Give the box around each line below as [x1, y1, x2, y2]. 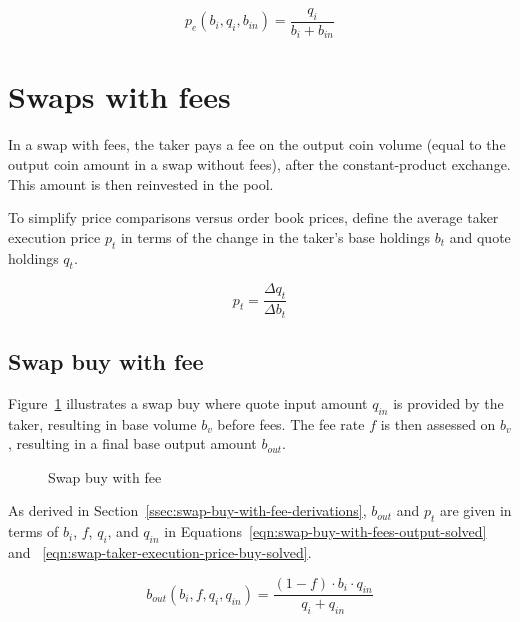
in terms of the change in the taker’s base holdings [120, 226, 431, 247]
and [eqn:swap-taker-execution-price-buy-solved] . [8, 542, 312, 563]
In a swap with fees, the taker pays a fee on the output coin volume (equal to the [8, 134, 506, 155]
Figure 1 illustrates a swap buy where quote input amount [8, 392, 368, 413]
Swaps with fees [8, 76, 231, 117]
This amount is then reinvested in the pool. [8, 173, 274, 194]
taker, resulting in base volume [8, 413, 197, 434]
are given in [439, 500, 512, 521]
